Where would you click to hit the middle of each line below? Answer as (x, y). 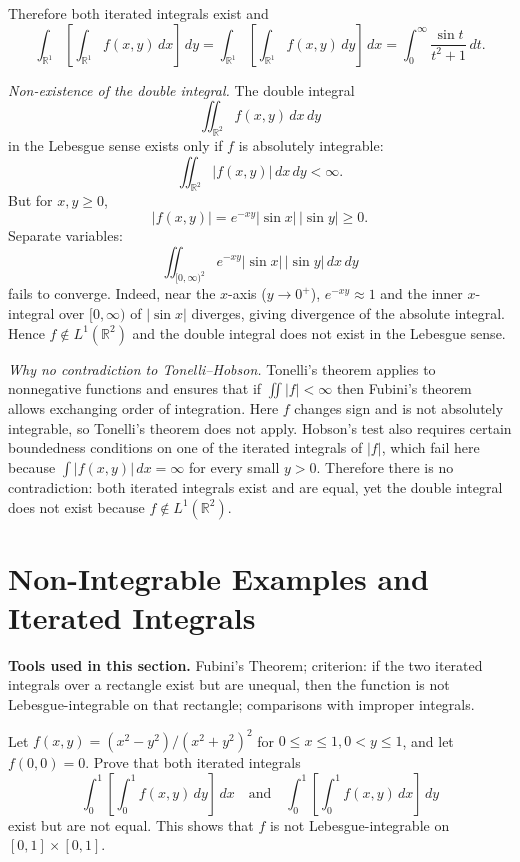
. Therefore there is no (385, 466)
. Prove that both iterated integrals (193, 762)
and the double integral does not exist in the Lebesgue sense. (319, 332)
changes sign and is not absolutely (399, 408)
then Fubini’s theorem (404, 388)
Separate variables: (65, 234)
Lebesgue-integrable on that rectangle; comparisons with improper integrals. (241, 704)
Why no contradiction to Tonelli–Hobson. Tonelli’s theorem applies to (222, 368)
